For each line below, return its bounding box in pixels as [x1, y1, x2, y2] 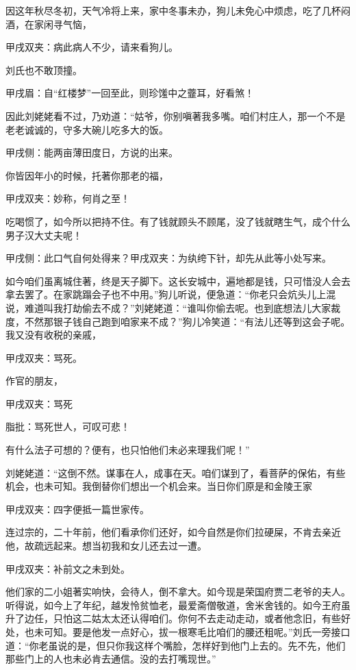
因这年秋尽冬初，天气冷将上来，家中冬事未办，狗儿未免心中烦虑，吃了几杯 [5, 3, 341, 17]
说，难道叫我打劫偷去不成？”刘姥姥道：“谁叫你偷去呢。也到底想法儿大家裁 [5, 300, 341, 314]
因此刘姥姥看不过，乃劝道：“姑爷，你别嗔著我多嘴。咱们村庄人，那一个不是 [5, 108, 346, 123]
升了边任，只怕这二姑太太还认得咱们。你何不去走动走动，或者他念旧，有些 [5, 611, 341, 625]
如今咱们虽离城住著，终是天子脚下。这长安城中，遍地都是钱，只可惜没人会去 [5, 273, 351, 288]
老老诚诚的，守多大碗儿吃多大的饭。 [5, 122, 168, 136]
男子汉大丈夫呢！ [5, 227, 82, 242]
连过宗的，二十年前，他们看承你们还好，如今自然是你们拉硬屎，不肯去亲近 [5, 525, 341, 539]
